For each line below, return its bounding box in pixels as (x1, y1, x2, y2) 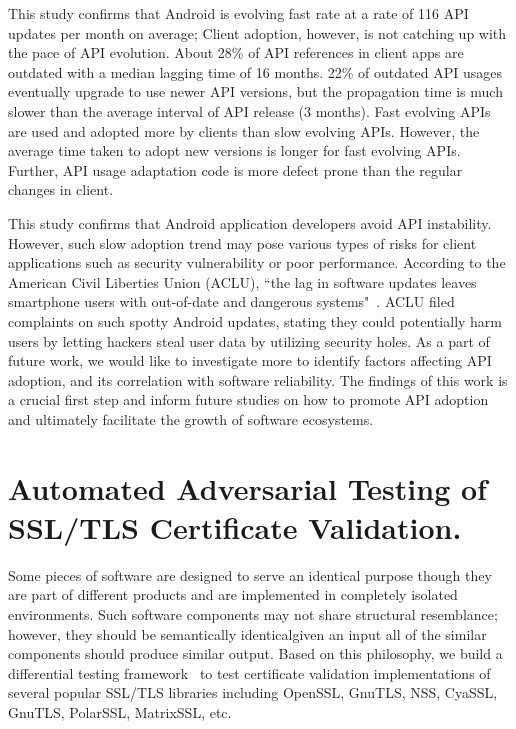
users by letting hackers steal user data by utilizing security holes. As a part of (8, 330, 490, 351)
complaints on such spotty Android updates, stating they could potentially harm (8, 310, 503, 331)
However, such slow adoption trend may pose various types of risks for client (8, 232, 477, 253)
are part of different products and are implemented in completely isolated (8, 584, 458, 605)
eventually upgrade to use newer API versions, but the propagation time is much (8, 81, 503, 102)
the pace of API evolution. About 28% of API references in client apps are (8, 42, 464, 63)
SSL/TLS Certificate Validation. (8, 506, 462, 547)
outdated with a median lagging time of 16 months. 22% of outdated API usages (8, 61, 502, 82)
